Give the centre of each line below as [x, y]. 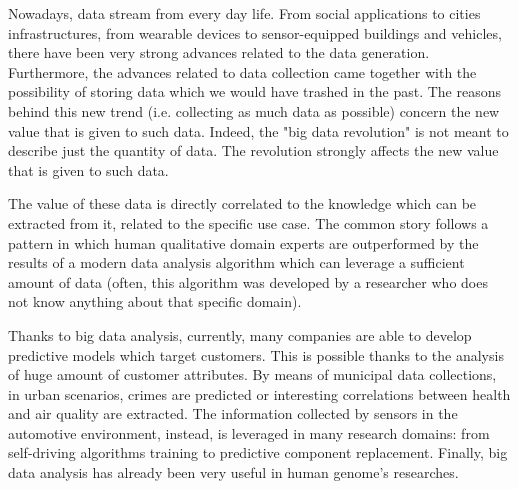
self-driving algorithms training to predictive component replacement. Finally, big [258, 452]
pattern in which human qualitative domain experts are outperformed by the [243, 242]
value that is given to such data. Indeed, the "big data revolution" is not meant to [258, 130]
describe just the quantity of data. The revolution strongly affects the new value [253, 150]
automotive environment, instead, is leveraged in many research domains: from [249, 432]
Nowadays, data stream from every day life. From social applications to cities [244, 13]
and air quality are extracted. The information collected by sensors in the [233, 413]
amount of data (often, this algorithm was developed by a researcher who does [248, 281]
